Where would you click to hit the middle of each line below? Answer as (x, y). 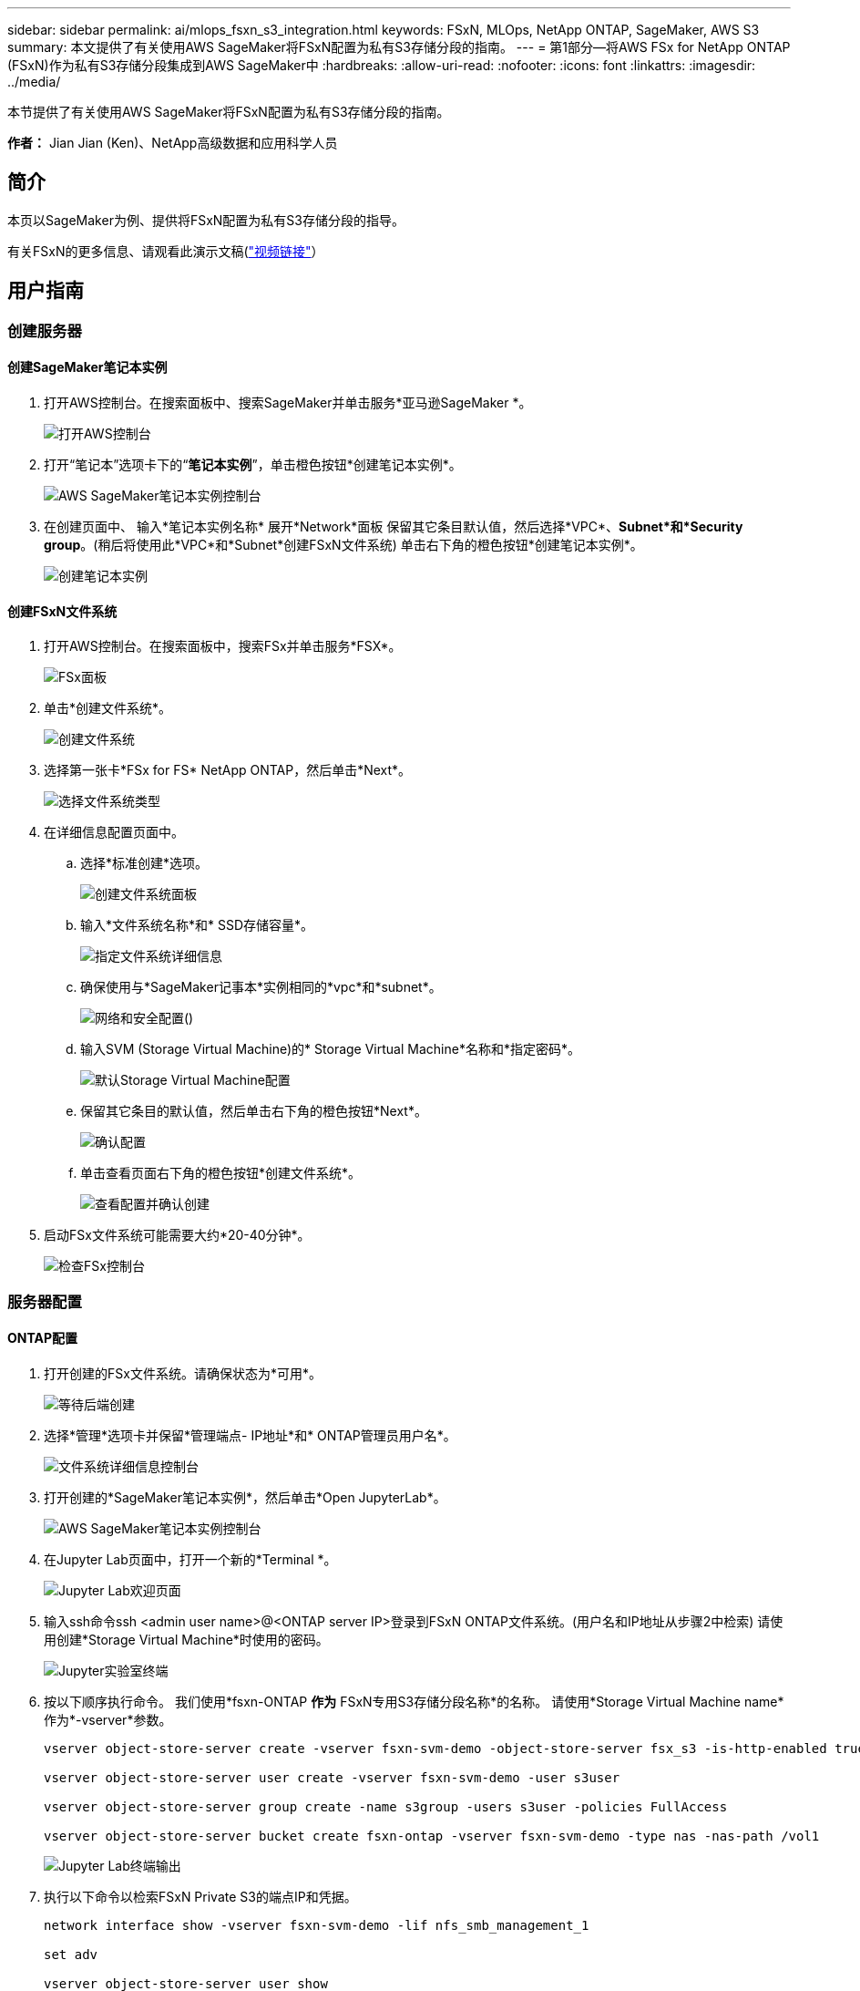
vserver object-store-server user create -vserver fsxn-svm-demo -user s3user (332, 1777)
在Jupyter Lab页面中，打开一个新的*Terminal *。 (190, 1559)
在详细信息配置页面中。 (114, 832)
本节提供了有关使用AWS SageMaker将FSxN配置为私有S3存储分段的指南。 (229, 112)
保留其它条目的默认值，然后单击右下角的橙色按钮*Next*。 (254, 1111)
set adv (71, 1954)
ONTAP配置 (43, 1338)
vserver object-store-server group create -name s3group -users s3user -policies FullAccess (386, 1806)
